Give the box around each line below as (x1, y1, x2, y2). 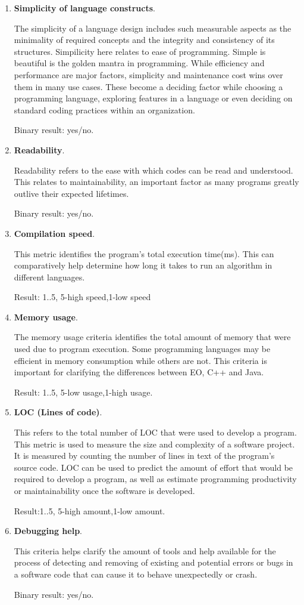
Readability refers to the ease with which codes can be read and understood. (14, 163, 293, 176)
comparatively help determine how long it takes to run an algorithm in (14, 259, 272, 271)
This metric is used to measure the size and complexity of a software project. (14, 437, 295, 450)
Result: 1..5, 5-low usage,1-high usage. (14, 385, 153, 398)
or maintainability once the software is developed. (14, 484, 195, 496)
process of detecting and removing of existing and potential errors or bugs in (14, 556, 293, 569)
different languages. (14, 270, 85, 283)
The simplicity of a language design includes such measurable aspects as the (14, 21, 292, 34)
